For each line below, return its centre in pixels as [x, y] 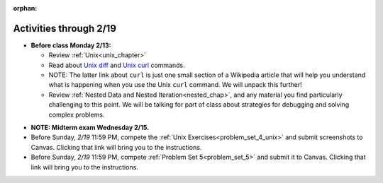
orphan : [25, 8]
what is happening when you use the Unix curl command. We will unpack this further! [176, 85]
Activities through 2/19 [65, 28]
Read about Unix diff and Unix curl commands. [117, 65]
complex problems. [77, 114]
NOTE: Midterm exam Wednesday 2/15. [90, 128]
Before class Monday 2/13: [71, 45]
